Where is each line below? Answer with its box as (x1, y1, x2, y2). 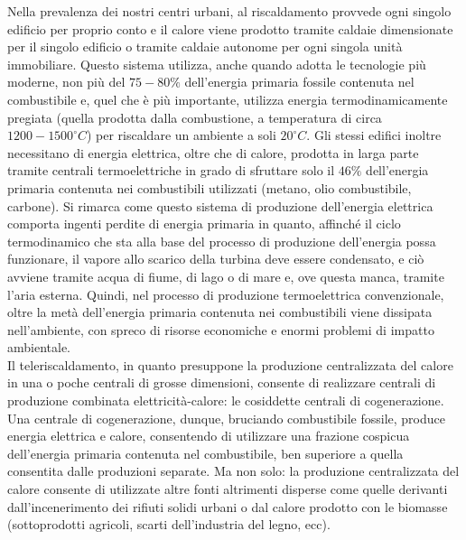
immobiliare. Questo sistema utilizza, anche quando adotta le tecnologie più (7, 54, 426, 73)
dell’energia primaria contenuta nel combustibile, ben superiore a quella (7, 443, 404, 462)
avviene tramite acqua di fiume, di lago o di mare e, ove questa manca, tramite (7, 266, 444, 285)
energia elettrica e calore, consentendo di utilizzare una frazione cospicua (7, 426, 410, 445)
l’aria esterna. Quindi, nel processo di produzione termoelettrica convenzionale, (7, 284, 444, 303)
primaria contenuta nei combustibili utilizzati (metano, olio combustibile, (7, 178, 412, 197)
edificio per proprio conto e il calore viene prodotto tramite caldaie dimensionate (7, 19, 453, 38)
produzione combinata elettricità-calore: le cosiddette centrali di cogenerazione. (7, 391, 444, 410)
